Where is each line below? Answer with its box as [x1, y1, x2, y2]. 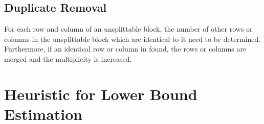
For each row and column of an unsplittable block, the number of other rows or [4, 23, 253, 34]
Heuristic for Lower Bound [4, 83, 197, 104]
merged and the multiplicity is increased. [4, 53, 132, 64]
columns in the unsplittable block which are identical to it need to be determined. [4, 33, 261, 44]
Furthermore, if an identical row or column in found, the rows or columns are [4, 43, 247, 54]
